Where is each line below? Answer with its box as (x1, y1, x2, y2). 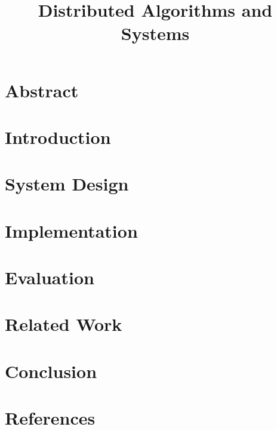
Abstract (5, 78, 79, 102)
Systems (121, 21, 190, 45)
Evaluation (5, 265, 94, 290)
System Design (5, 171, 129, 196)
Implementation (5, 218, 138, 242)
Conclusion (5, 358, 97, 383)
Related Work (5, 312, 122, 336)
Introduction (5, 124, 111, 149)
